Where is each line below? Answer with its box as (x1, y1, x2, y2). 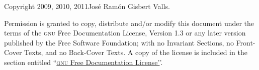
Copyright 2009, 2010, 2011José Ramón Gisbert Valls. (4, 1, 170, 11)
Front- (236, 37, 255, 47)
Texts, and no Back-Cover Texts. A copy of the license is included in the (24, 47, 247, 57)
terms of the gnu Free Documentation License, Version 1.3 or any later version (4, 27, 246, 38)
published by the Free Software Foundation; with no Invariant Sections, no (4, 37, 234, 47)
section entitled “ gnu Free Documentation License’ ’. (4, 56, 163, 67)
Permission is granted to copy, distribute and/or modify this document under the (4, 17, 254, 28)
